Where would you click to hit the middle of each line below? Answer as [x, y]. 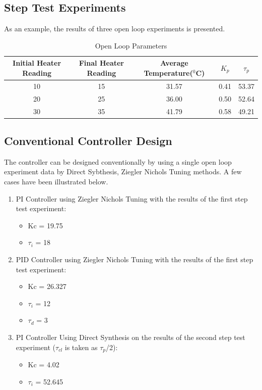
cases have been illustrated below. [56, 181]
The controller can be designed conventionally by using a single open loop [118, 161]
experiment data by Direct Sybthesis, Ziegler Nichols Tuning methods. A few [123, 172]
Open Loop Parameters [131, 45]
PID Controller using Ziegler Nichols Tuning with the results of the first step [135, 259]
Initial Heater [37, 63]
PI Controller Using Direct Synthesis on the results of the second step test [130, 337]
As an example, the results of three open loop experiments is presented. [115, 29]
